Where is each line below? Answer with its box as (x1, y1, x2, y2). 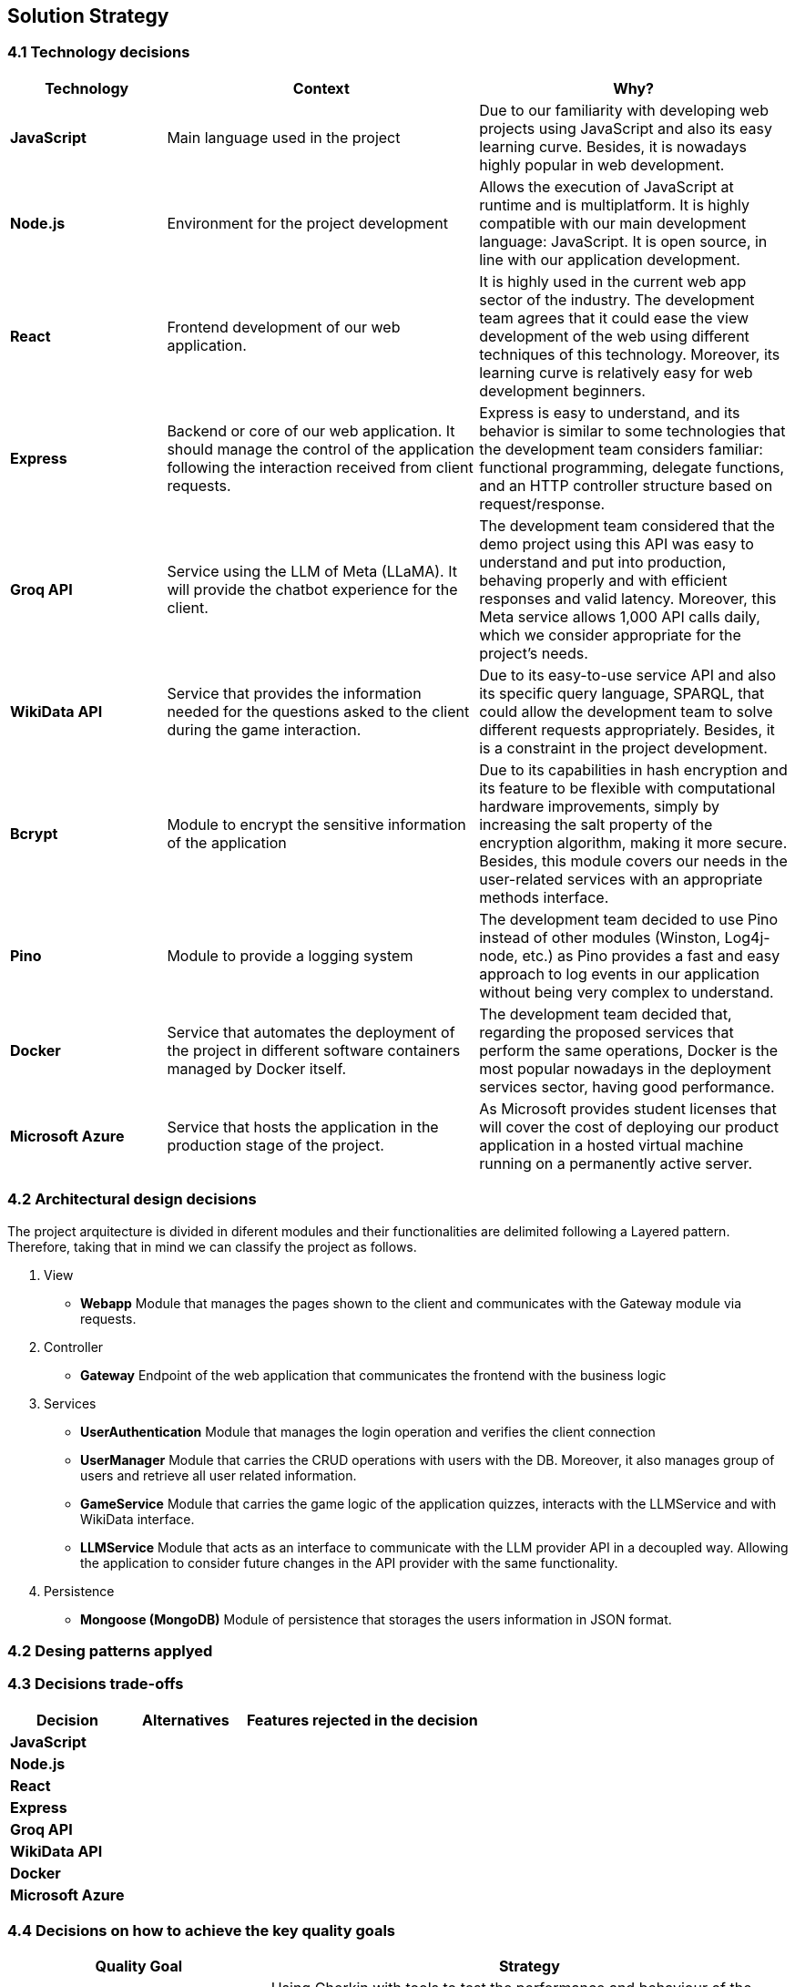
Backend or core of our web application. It (167, 421, 455, 440)
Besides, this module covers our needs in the (479, 851, 788, 870)
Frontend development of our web (167, 317, 401, 336)
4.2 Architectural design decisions (7, 1190, 257, 1209)
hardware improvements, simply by (479, 796, 720, 815)
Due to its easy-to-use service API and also (479, 665, 777, 684)
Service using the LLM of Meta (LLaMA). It (167, 561, 457, 580)
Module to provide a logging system (167, 946, 413, 965)
